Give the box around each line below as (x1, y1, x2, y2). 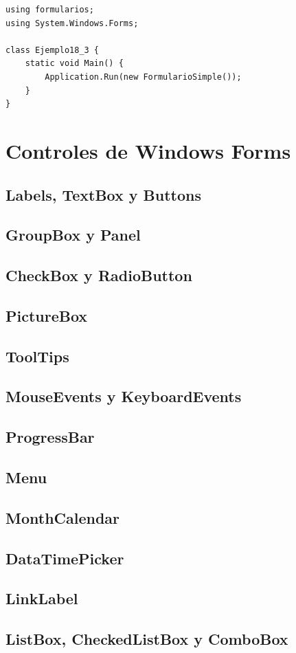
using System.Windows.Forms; (5, 18, 139, 28)
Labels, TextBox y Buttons (5, 184, 201, 205)
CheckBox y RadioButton (5, 265, 192, 286)
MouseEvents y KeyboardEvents (5, 386, 242, 407)
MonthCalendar (5, 507, 120, 528)
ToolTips (5, 345, 69, 366)
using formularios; (5, 5, 94, 14)
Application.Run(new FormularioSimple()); (45, 71, 242, 82)
